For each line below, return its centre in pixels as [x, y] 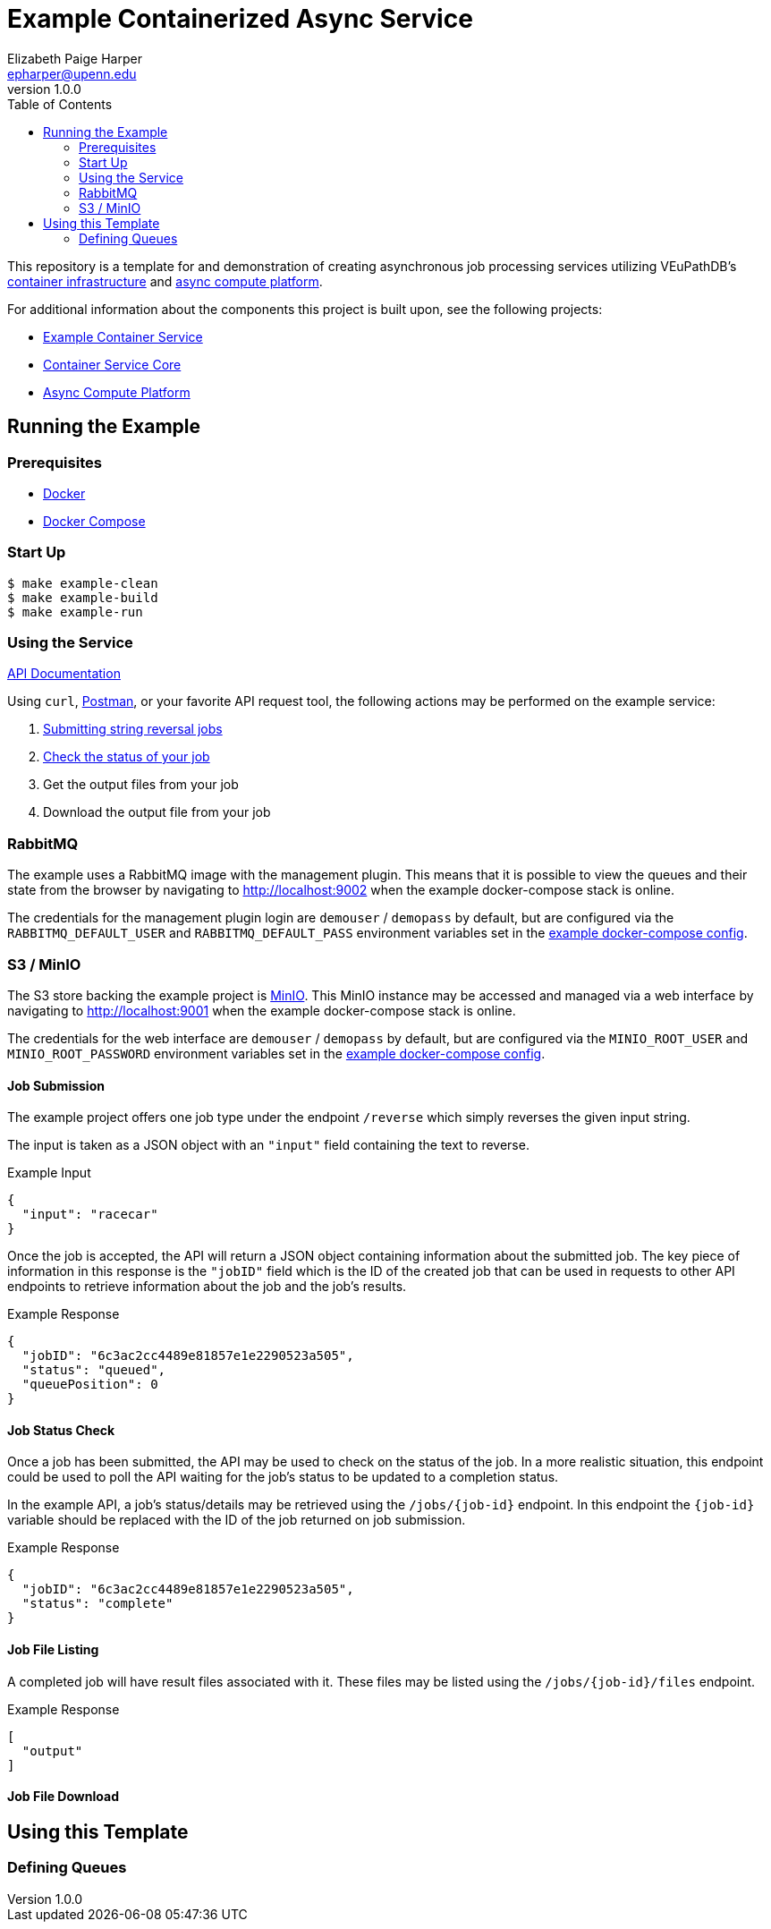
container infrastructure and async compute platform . [165, 281]
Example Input [49, 1173]
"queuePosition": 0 [90, 1385]
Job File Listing [53, 1650]
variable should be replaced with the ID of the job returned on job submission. [237, 1520]
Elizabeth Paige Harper [75, 58]
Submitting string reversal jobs [133, 729]
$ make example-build [83, 597]
